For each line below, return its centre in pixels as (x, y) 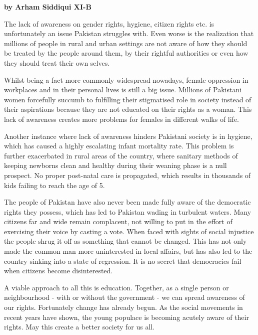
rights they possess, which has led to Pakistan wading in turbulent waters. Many (128, 211)
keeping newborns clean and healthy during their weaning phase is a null (115, 165)
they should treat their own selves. (57, 62)
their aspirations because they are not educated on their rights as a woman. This (128, 109)
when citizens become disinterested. (58, 271)
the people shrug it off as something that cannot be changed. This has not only (125, 241)
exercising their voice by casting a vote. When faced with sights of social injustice (129, 231)
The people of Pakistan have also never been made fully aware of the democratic (127, 202)
